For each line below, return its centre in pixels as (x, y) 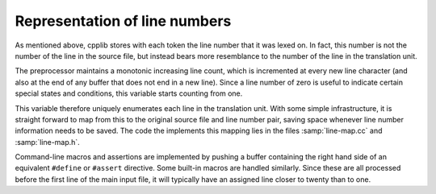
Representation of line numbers (123, 21)
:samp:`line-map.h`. (47, 142)
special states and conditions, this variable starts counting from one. (129, 93)
